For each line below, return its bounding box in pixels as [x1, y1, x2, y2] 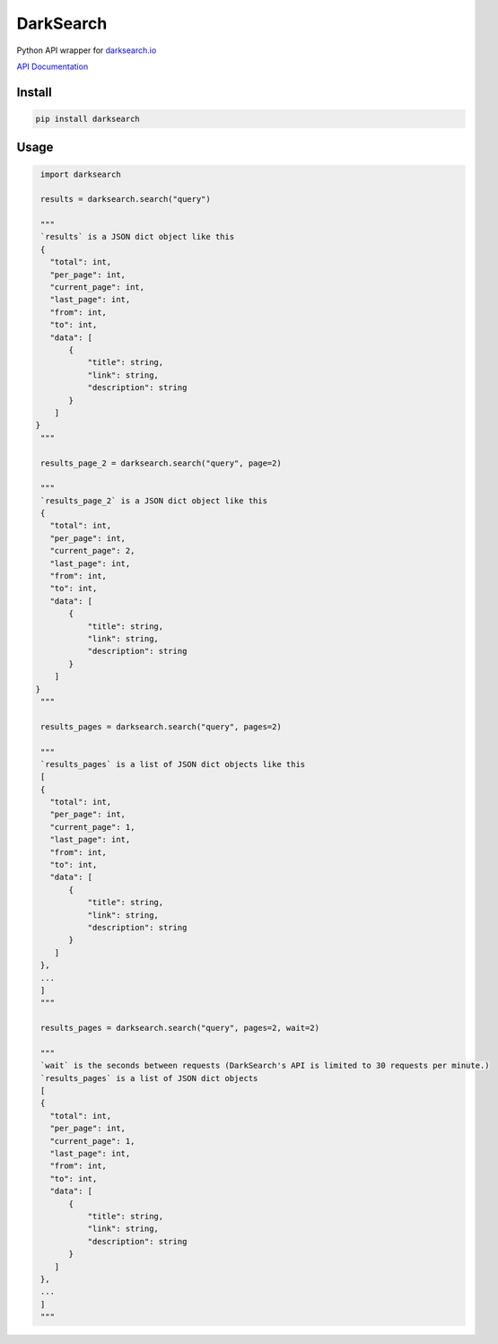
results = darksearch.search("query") [40, 194, 211, 205]
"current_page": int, [49, 283, 145, 292]
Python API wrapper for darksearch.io [16, 45, 157, 56]
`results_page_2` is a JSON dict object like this [40, 495, 268, 506]
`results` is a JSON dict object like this [40, 231, 235, 242]
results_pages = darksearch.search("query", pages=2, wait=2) [40, 1023, 320, 1034]
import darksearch [40, 169, 121, 179]
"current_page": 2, [49, 545, 135, 556]
